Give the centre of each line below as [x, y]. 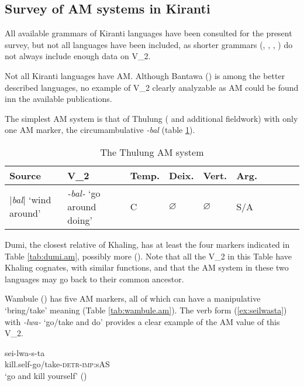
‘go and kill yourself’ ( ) [46, 375]
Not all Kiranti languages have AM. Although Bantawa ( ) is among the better [145, 75]
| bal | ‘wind [30, 200]
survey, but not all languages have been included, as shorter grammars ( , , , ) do [149, 44]
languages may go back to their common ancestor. [94, 279]
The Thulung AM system [152, 152]
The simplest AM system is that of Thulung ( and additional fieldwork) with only [151, 118]
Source [25, 175]
